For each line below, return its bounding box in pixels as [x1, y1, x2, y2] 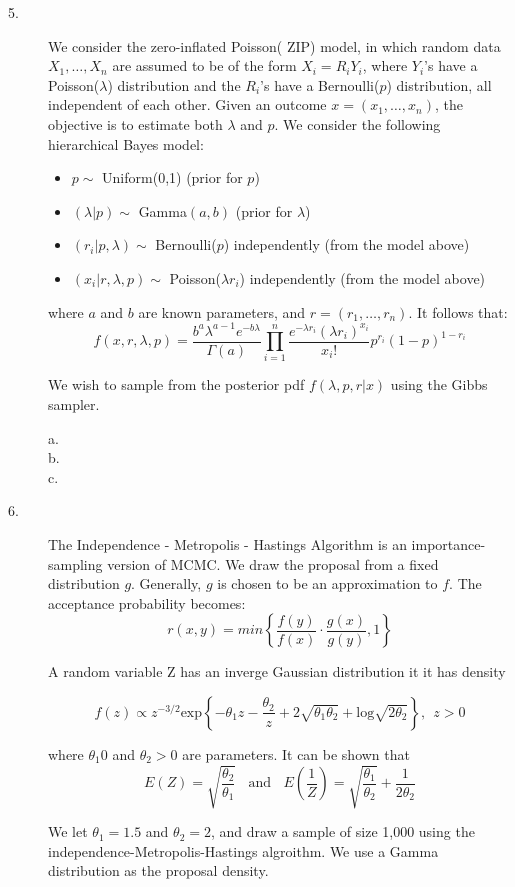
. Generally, [131, 573, 202, 594]
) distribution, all [386, 74, 492, 95]
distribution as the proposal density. [48, 860, 269, 881]
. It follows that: [408, 301, 508, 322]
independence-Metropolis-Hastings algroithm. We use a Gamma [48, 840, 439, 861]
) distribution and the [107, 74, 241, 95]
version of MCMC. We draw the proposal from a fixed [107, 553, 439, 574]
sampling [48, 553, 103, 574]
